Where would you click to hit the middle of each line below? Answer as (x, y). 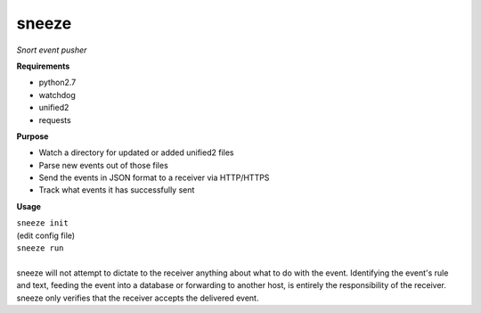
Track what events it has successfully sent (117, 190)
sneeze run (40, 248)
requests (55, 119)
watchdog (57, 95)
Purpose (33, 136)
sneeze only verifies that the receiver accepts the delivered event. (138, 298)
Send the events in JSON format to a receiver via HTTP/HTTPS (154, 177)
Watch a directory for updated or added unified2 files (136, 152)
